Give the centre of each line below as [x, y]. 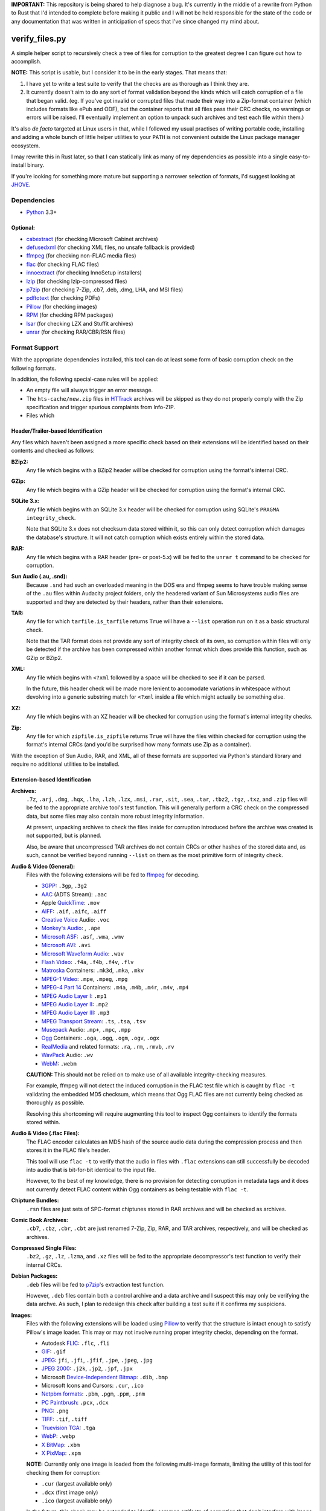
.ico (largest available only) [77, 1501]
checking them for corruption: [63, 1472]
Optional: [23, 228]
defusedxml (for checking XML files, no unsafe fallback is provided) [111, 247]
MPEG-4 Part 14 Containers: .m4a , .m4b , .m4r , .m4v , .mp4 [115, 988]
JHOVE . [21, 185]
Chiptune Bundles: [35, 1200]
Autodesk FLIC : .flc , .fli [75, 1343]
